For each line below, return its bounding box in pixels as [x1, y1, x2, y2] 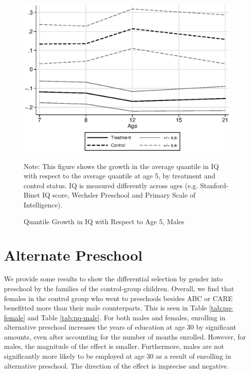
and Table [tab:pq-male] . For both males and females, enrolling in [27, 312, 226, 322]
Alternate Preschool [4, 245, 143, 265]
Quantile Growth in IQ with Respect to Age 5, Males [24, 216, 185, 226]
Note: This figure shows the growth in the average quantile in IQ [24, 161, 219, 171]
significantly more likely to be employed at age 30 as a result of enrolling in [4, 351, 231, 361]
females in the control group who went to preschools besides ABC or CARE [4, 293, 233, 303]
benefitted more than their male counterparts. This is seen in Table [4, 303, 207, 313]
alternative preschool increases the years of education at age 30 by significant [4, 322, 236, 332]
